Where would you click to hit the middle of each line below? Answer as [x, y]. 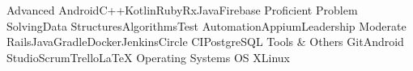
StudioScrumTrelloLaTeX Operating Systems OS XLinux [148, 57]
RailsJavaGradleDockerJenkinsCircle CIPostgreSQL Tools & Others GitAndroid [205, 42]
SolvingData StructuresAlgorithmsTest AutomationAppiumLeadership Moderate [206, 25]
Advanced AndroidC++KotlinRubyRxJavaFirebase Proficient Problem [182, 10]
